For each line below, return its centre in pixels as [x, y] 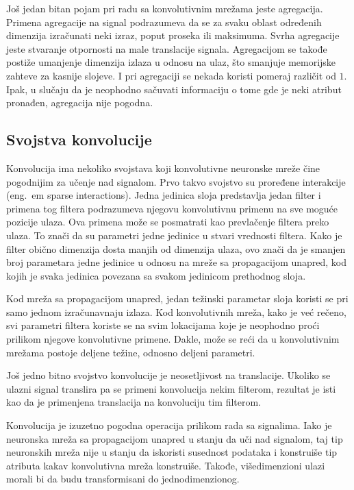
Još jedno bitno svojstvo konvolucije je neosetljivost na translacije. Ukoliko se [168, 375]
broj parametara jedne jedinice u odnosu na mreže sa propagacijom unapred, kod [177, 262]
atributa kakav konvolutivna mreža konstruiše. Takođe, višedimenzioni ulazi [166, 465]
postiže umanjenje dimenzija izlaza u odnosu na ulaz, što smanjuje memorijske [171, 62]
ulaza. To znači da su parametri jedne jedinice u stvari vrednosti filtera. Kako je [174, 235]
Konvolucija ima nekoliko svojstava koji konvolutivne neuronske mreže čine [163, 168]
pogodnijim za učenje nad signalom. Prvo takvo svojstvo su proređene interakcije [176, 181]
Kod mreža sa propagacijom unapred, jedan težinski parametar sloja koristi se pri [177, 298]
